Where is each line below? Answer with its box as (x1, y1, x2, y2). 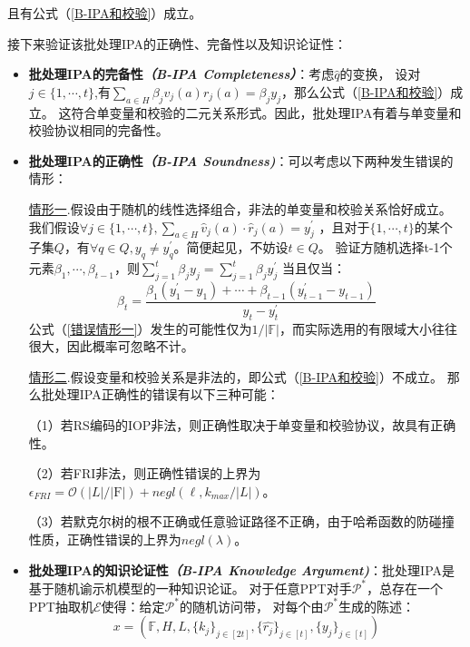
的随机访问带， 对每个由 (179, 596, 324, 615)
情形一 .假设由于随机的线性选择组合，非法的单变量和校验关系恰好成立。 (28, 199, 452, 218)
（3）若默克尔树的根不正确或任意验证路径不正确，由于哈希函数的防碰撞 (28, 512, 455, 531)
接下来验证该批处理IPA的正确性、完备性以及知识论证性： (7, 34, 347, 53)
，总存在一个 (367, 578, 444, 597)
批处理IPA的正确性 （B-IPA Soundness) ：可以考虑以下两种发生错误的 (28, 151, 454, 170)
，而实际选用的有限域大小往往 (279, 319, 457, 338)
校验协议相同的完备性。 (28, 121, 169, 140)
